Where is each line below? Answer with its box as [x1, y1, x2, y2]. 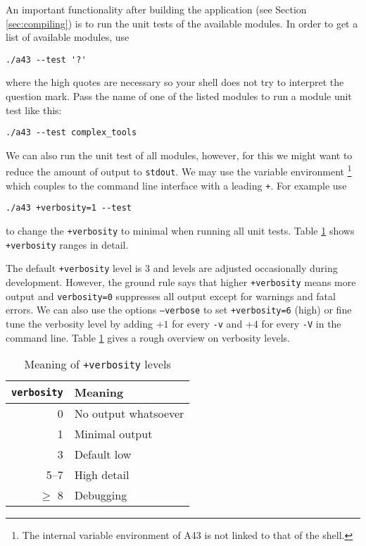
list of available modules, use [6, 30, 130, 44]
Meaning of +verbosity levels [24, 356, 171, 373]
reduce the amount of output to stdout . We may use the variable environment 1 [6, 162, 352, 179]
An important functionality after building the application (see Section [6, 2, 307, 16]
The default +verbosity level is [6, 261, 142, 275]
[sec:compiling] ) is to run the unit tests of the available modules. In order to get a [6, 15, 358, 30]
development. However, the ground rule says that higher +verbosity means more [6, 275, 356, 290]
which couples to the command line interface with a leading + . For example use [6, 178, 347, 192]
